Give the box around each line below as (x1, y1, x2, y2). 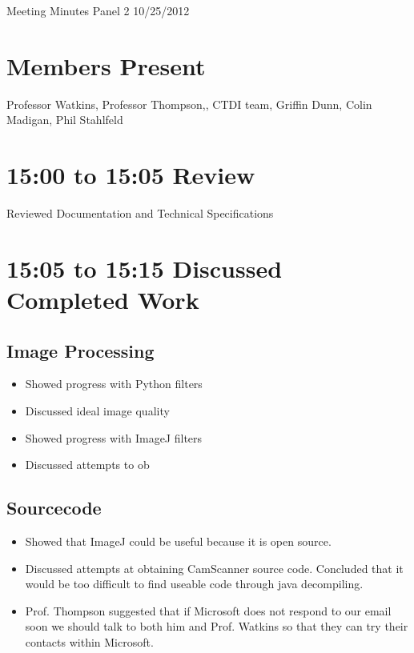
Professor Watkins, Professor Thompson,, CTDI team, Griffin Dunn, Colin (6, 95, 372, 112)
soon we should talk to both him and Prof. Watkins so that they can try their (25, 618, 408, 635)
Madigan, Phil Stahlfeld (6, 111, 123, 128)
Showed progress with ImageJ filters (25, 429, 203, 446)
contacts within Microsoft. (25, 633, 154, 650)
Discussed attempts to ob (25, 456, 150, 473)
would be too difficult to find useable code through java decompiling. (25, 575, 364, 592)
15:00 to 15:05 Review (6, 158, 255, 191)
